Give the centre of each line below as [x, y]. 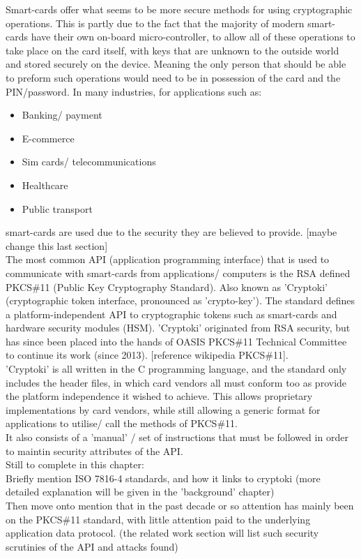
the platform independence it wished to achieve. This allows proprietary [159, 396]
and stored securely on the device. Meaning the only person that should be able [176, 64]
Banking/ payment [62, 115]
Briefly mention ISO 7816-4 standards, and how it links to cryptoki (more [163, 478]
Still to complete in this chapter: [75, 464]
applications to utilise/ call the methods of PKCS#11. [122, 423]
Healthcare [45, 185]
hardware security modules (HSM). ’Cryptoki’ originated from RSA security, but [178, 328]
